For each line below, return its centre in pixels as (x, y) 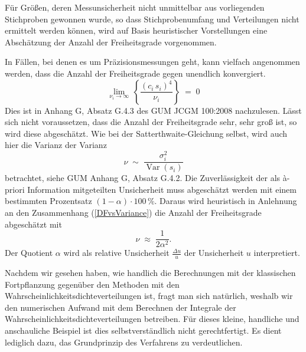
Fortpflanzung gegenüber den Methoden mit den (92, 284)
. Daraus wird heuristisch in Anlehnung (226, 201)
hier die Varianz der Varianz (56, 145)
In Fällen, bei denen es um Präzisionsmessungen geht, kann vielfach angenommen (152, 62)
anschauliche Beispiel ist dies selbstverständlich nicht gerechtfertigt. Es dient (143, 330)
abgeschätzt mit (33, 224)
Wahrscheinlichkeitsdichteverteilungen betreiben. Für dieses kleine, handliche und (152, 319)
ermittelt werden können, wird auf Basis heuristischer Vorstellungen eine (136, 30)
